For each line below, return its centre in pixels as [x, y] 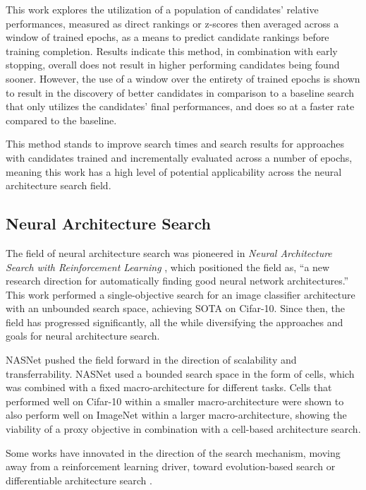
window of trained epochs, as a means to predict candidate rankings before [167, 37]
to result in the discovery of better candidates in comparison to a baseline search [180, 92]
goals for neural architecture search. [83, 336]
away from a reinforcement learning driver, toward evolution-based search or [171, 466]
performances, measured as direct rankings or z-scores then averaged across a [172, 23]
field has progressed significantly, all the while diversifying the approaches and [175, 322]
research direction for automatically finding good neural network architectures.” [177, 281]
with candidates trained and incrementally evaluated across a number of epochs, [179, 157]
